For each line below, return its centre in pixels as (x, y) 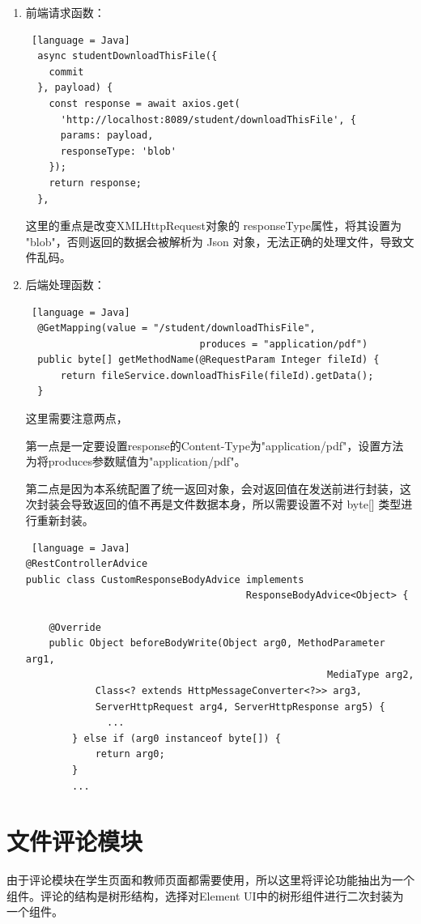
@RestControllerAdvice (87, 564)
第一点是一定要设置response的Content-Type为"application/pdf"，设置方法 (215, 445)
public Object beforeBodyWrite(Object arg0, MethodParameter (217, 643)
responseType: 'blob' (118, 151)
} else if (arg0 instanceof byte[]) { (176, 738)
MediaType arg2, (371, 675)
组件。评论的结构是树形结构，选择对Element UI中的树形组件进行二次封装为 (205, 895)
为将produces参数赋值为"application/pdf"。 (136, 461)
